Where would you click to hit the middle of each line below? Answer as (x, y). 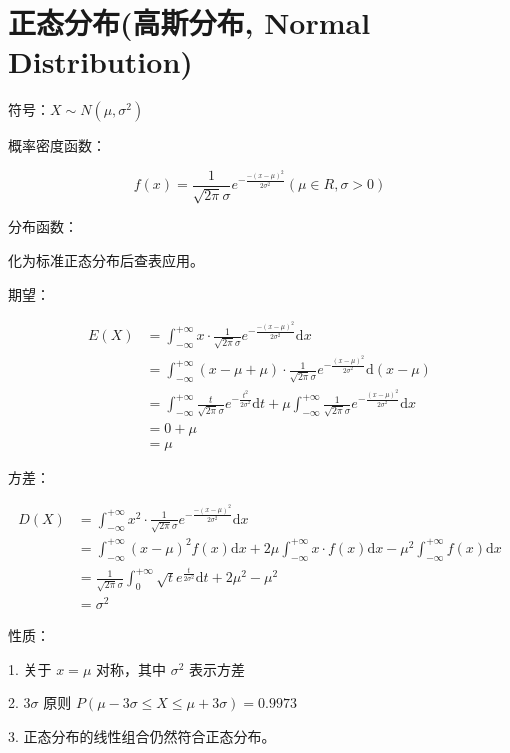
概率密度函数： (57, 145)
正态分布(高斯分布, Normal (189, 22)
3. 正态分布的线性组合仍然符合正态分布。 (142, 736)
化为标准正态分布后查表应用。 (106, 259)
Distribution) (100, 61)
